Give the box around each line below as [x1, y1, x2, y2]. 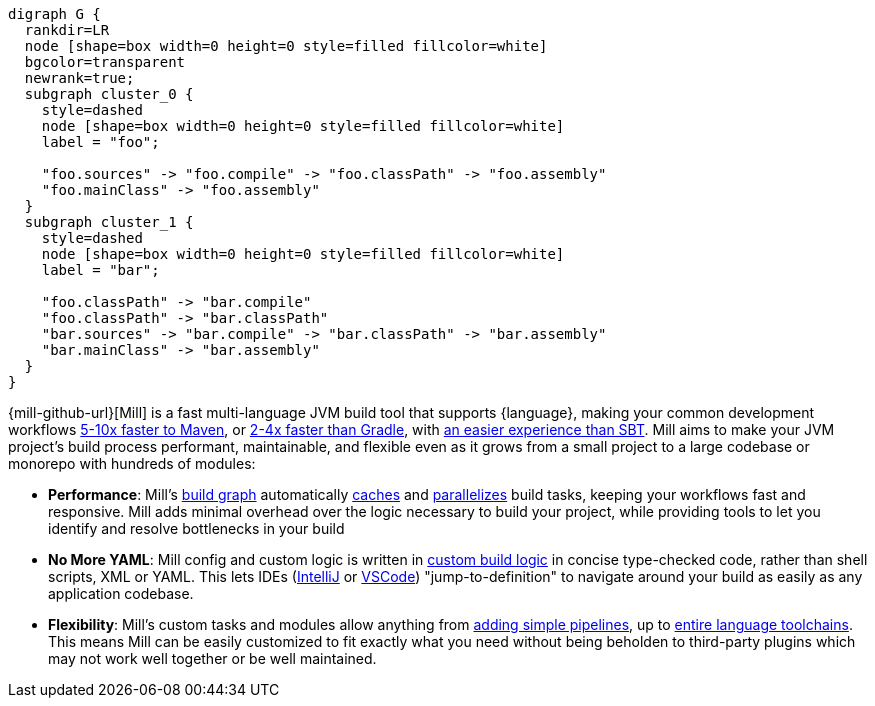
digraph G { [8, 6, 101, 22]
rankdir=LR [24, 22, 110, 38]
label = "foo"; [41, 134, 160, 150]
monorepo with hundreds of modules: [8, 455, 256, 472]
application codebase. [48, 585, 194, 602]
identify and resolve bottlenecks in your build [48, 520, 345, 537]
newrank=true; [24, 70, 135, 86]
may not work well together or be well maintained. [48, 650, 377, 667]
